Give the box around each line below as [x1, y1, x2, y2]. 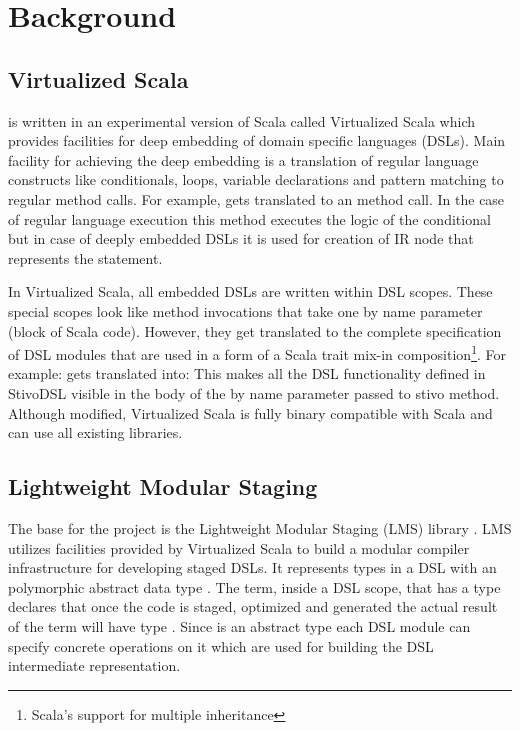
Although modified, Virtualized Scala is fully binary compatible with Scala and [8, 402, 493, 423]
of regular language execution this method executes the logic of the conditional [8, 208, 491, 229]
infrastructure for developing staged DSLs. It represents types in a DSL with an [8, 557, 497, 578]
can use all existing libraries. [8, 422, 183, 443]
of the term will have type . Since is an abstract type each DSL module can [8, 615, 471, 636]
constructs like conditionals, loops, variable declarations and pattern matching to [8, 169, 504, 190]
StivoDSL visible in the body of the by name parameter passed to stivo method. [8, 382, 500, 403]
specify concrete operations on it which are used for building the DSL [8, 635, 434, 656]
